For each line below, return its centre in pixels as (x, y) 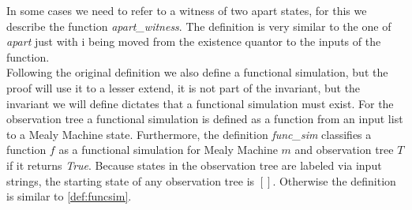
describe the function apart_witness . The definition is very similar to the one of (199, 26)
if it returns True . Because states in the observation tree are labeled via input (194, 165)
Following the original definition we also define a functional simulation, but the (197, 72)
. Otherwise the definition (334, 180)
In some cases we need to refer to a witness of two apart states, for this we (187, 10)
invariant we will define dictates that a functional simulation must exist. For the (200, 103)
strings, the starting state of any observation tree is (131, 180)
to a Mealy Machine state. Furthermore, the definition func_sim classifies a (189, 134)
